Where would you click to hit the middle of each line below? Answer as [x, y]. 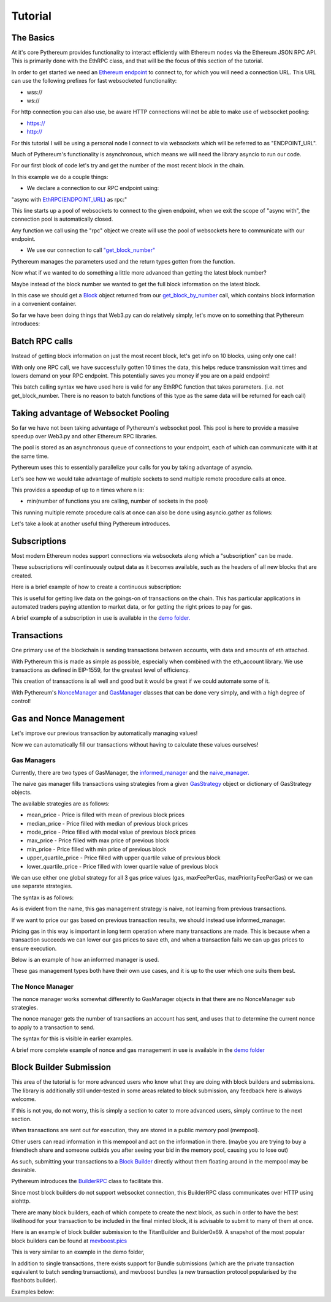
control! [21, 701]
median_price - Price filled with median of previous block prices [107, 823]
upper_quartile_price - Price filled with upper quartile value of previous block [124, 858]
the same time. [30, 456]
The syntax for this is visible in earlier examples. [72, 1038]
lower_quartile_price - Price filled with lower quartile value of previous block [123, 866]
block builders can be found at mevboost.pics [69, 1241]
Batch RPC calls [42, 341]
